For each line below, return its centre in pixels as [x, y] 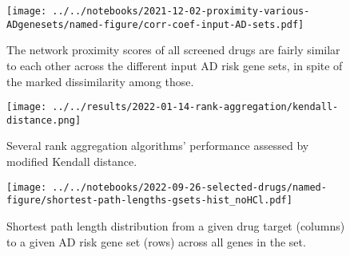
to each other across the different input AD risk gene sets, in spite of [175, 65]
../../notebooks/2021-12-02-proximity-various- [181, 11]
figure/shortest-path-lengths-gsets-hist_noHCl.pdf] [149, 201]
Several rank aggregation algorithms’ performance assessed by [158, 146]
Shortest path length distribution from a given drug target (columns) [176, 225]
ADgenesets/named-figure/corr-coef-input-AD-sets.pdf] [155, 24]
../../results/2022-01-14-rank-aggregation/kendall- [195, 107]
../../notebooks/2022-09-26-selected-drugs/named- [189, 187]
